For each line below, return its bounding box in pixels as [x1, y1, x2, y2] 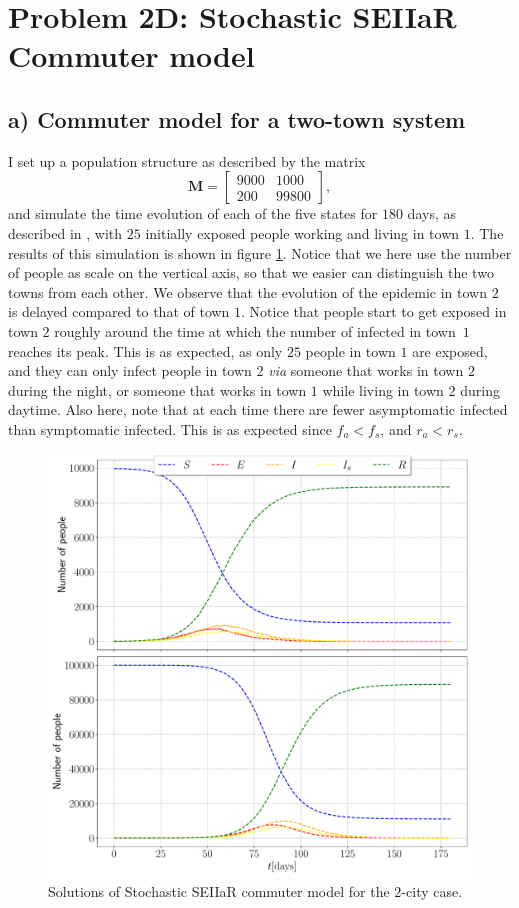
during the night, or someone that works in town [8, 379, 307, 400]
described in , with [8, 222, 123, 243]
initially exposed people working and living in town [145, 222, 460, 243]
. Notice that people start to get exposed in [241, 301, 507, 322]
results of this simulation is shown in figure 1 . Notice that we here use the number [8, 242, 512, 263]
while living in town [322, 379, 444, 400]
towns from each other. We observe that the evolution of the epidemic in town [8, 281, 487, 302]
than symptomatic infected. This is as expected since [8, 418, 332, 439]
